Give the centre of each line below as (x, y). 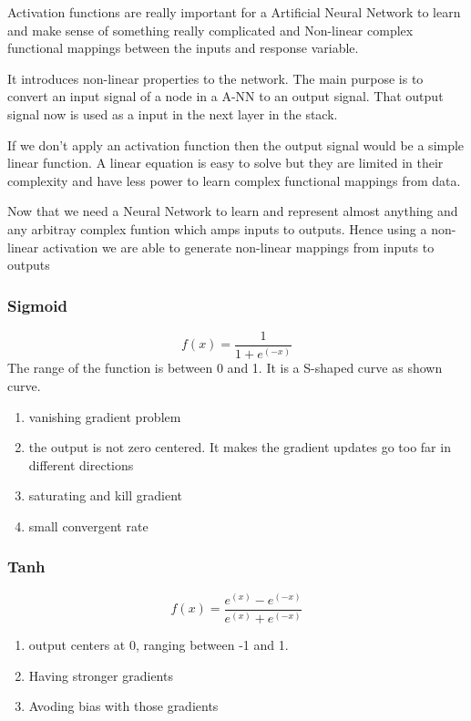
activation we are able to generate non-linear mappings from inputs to (238, 247)
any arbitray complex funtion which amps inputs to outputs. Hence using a (217, 228)
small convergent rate (88, 525)
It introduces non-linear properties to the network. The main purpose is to (215, 78)
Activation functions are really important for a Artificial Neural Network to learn (234, 12)
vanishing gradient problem (105, 416)
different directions (81, 464)
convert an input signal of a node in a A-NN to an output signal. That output (225, 96)
